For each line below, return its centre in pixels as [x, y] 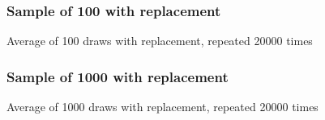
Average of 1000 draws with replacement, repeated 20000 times [162, 107]
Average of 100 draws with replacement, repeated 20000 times [160, 41]
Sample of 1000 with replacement [118, 76]
